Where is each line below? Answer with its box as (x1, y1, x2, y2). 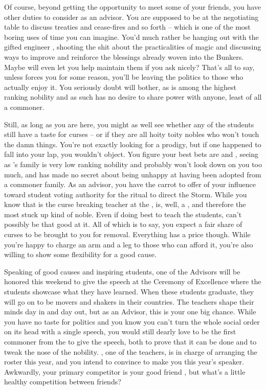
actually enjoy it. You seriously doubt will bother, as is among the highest (4, 81, 236, 92)
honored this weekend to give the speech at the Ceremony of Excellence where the (4, 276, 261, 287)
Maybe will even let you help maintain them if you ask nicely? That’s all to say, (4, 61, 255, 72)
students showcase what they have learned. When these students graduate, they (4, 286, 254, 297)
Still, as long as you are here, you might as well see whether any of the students (4, 119, 254, 129)
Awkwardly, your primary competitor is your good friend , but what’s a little (4, 366, 246, 377)
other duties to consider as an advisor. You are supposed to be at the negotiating (4, 11, 259, 22)
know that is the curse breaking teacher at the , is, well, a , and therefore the (4, 199, 246, 210)
